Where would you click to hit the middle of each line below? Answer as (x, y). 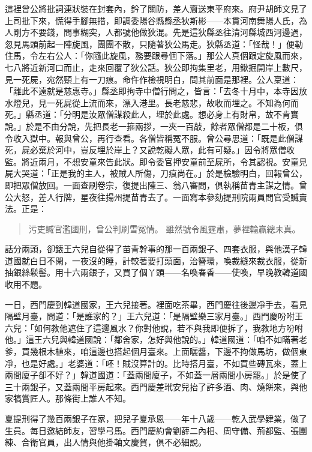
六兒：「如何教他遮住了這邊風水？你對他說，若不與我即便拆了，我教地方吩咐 (154, 327)
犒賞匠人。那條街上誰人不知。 (72, 398)
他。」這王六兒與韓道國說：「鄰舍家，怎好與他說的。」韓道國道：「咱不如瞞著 (152, 339)
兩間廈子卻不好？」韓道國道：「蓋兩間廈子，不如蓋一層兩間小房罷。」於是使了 (156, 375)
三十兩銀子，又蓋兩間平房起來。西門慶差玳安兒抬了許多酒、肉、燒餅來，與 (152, 386)
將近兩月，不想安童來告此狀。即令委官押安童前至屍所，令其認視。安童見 (164, 161)
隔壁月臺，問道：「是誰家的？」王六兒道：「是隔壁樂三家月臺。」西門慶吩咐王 (154, 316)
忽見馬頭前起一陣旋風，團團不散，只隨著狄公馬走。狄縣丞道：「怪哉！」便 (150, 44)
